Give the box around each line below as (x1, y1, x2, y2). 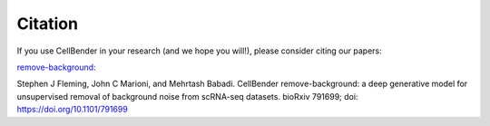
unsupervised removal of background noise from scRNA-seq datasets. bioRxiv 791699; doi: (16, 91, 358, 102)
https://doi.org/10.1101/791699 (16, 104, 129, 115)
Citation (16, 14, 79, 34)
